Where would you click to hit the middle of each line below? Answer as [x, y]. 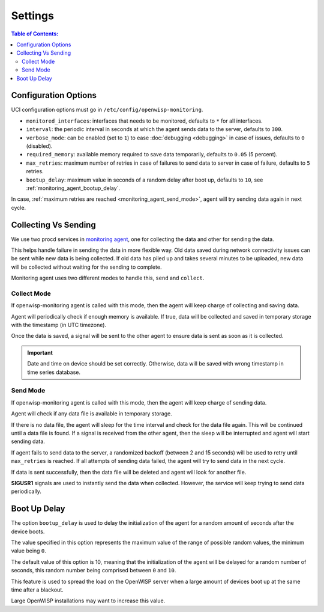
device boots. [28, 531]
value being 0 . [28, 551]
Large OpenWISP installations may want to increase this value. [88, 601]
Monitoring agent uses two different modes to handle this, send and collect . [108, 278]
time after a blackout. [37, 590]
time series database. [54, 372]
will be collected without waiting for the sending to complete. [86, 267]
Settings [32, 16]
